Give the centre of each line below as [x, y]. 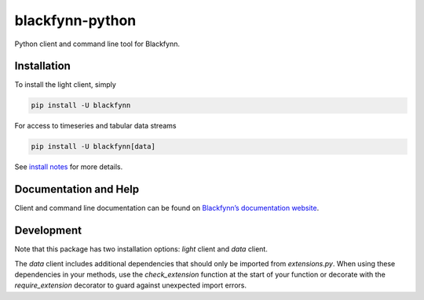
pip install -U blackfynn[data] [93, 146]
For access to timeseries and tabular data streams [95, 126]
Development [48, 231]
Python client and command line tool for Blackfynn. [97, 44]
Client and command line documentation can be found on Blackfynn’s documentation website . [167, 208]
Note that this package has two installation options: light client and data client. [141, 249]
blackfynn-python [75, 20]
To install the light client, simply [66, 85]
